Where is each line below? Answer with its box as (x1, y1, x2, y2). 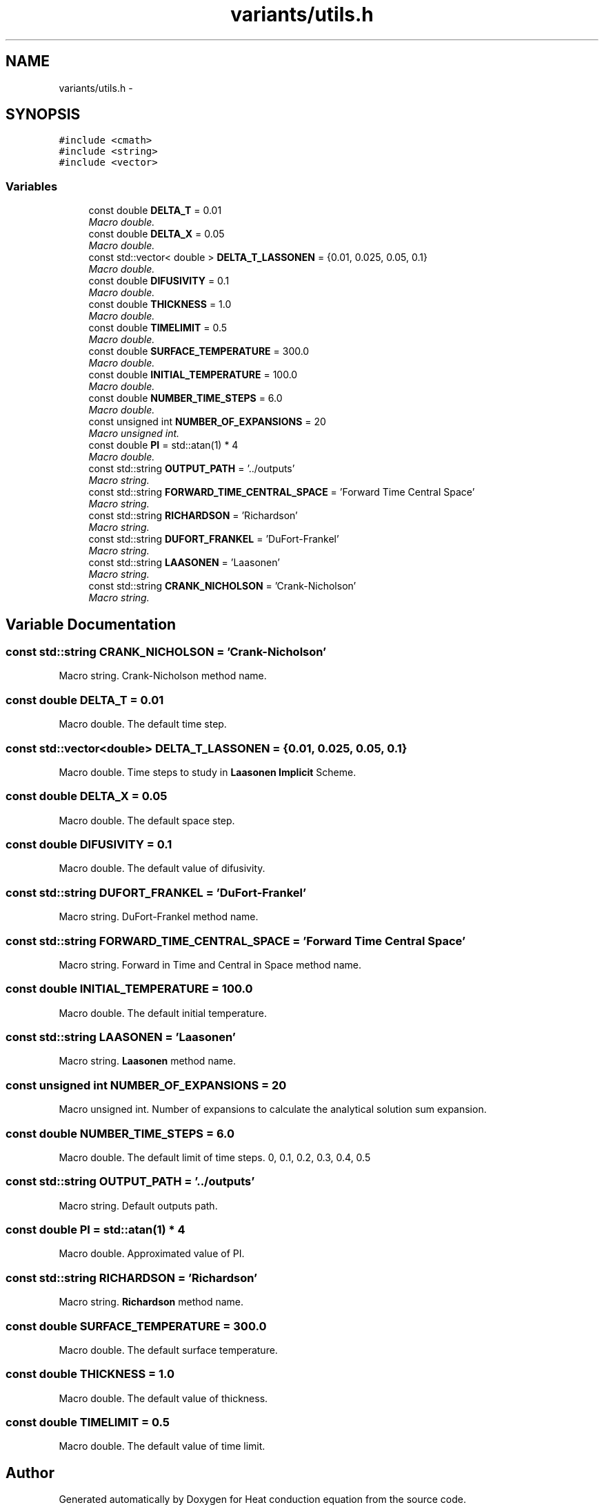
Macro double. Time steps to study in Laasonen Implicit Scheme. (59, 766, 356, 778)
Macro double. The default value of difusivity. (59, 862, 265, 875)
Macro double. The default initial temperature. (59, 1007, 268, 1019)
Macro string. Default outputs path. (59, 1199, 218, 1212)
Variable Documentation (6, 615, 177, 633)
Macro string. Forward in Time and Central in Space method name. (59, 958, 361, 971)
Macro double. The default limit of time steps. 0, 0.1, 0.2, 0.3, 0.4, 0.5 (59, 1151, 371, 1163)
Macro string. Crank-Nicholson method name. (59, 670, 267, 682)
